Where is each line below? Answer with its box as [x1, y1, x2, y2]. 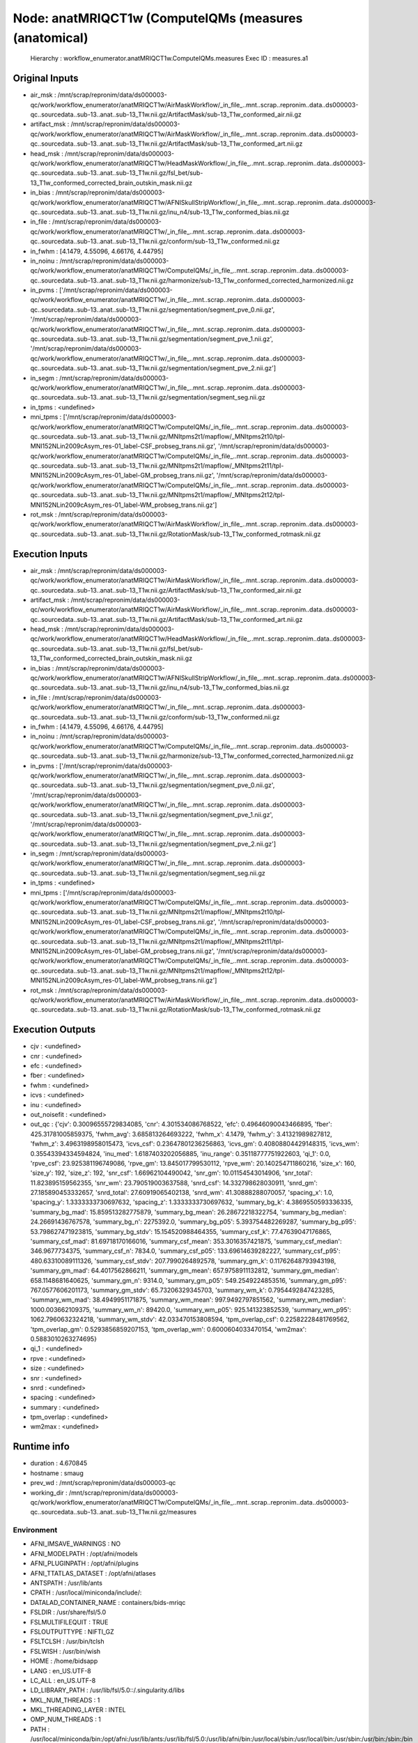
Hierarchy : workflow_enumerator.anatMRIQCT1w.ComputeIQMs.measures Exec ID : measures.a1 [30, 54, 309, 63]
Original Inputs [13, 73, 79, 84]
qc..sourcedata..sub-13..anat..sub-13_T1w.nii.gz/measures [30, 1508, 197, 1516]
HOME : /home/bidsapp [30, 1657, 98, 1666]
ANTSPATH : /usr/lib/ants [30, 1579, 102, 1588]
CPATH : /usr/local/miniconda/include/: [30, 1588, 142, 1597]
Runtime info [13, 1440, 70, 1453]
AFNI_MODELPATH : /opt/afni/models [30, 1549, 139, 1558]
